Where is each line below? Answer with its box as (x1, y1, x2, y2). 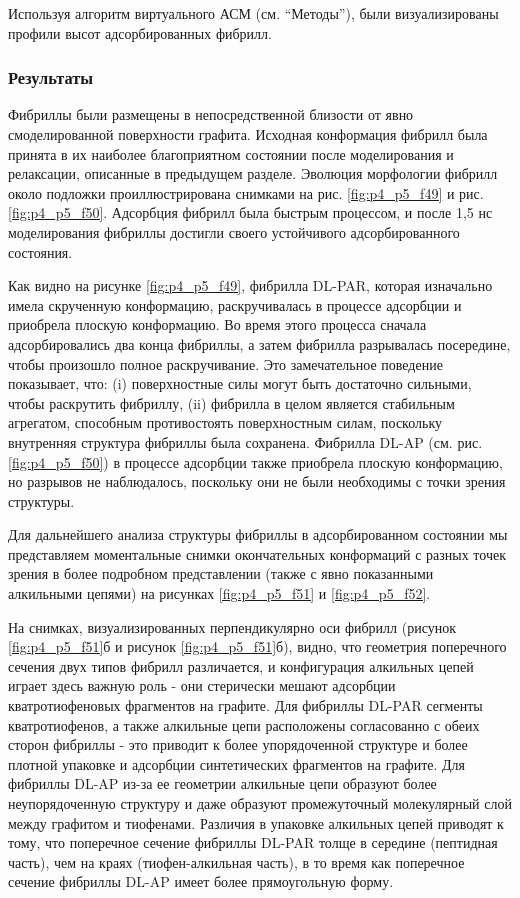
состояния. (8, 241, 73, 262)
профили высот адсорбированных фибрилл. (8, 22, 272, 43)
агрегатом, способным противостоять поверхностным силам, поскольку (8, 412, 443, 433)
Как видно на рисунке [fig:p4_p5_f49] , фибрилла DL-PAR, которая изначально (8, 275, 493, 296)
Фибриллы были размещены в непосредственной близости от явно (8, 104, 414, 125)
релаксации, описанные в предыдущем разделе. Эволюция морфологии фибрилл (8, 163, 498, 184)
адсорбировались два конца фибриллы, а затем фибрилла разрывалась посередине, (8, 333, 511, 354)
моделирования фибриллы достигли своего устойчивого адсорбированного (8, 221, 460, 242)
